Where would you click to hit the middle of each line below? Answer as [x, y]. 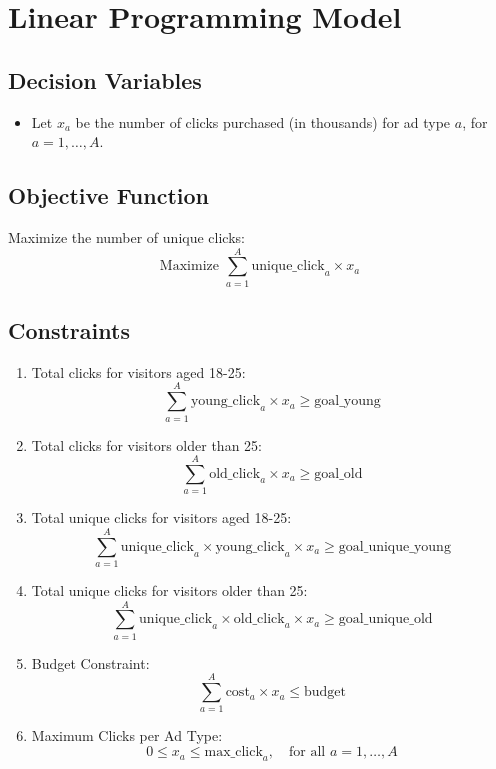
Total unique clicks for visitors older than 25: [169, 590]
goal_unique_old [385, 619]
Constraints [69, 330]
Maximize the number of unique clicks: [126, 236]
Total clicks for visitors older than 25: [146, 444]
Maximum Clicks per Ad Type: [127, 735]
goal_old [338, 474]
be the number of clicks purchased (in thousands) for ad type [263, 121]
